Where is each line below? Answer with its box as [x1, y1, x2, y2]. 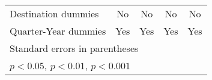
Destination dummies [10, 7, 99, 20]
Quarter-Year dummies [10, 24, 106, 38]
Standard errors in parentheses [10, 41, 139, 55]
